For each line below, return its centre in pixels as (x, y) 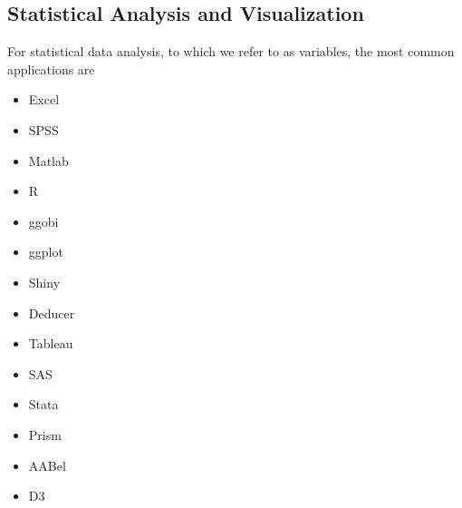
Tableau (51, 343)
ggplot (46, 252)
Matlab (48, 160)
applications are (51, 68)
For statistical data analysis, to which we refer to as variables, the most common (231, 51)
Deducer (52, 313)
